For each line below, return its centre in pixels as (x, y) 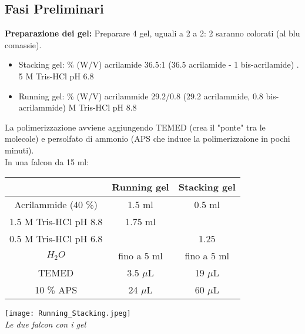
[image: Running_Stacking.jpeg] (68, 314)
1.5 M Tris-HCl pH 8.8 (56, 222)
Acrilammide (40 (48, 205)
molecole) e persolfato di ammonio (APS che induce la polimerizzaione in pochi (148, 138)
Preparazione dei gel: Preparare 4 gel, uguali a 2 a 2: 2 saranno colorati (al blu (152, 33)
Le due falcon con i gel (45, 324)
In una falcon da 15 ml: (47, 161)
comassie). (23, 44)
